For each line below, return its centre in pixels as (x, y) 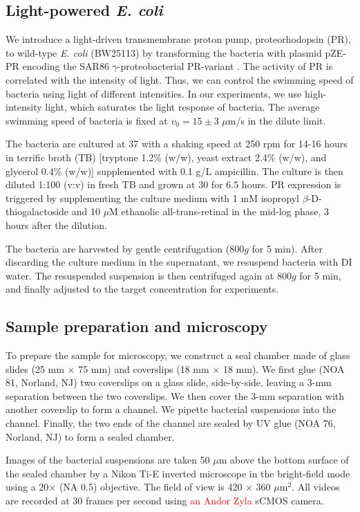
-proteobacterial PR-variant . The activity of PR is (225, 66)
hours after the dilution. (56, 225)
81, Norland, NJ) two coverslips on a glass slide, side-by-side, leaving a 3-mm (169, 382)
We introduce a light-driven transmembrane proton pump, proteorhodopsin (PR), (178, 39)
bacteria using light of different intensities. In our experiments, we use (154, 93)
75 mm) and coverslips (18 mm (144, 368)
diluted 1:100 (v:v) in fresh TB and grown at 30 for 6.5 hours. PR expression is (173, 184)
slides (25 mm (35, 368)
